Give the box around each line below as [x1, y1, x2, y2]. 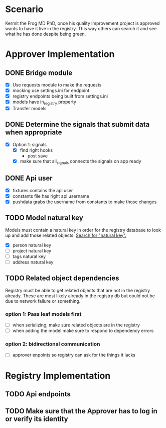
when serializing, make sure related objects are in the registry [12, 322, 140, 328]
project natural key [12, 247, 52, 253]
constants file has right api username [12, 193, 89, 199]
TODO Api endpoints [5, 390, 71, 398]
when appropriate [5, 128, 62, 137]
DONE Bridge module [5, 68, 73, 77]
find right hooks [20, 147, 53, 153]
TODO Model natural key [5, 214, 84, 222]
